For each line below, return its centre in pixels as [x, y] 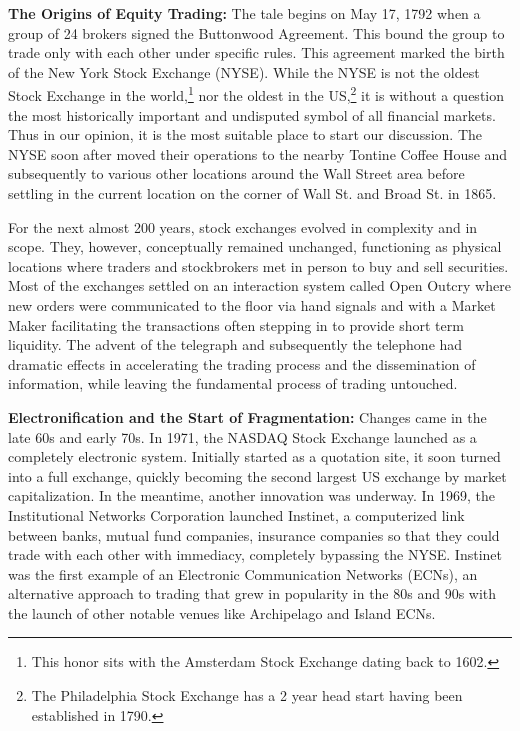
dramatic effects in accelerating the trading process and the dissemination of [242, 363]
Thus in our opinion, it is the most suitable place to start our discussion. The [245, 134]
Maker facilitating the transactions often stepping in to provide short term [236, 324]
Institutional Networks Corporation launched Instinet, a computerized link [236, 514]
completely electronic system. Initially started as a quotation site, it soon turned [254, 456]
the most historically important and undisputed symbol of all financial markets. [252, 114]
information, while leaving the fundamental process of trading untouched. [233, 383]
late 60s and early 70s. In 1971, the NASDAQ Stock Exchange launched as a [242, 436]
